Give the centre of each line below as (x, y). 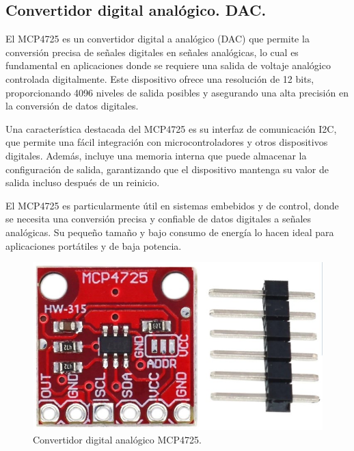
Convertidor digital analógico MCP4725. (117, 439)
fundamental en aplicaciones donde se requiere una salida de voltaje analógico (168, 65)
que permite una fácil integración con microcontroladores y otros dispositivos (167, 142)
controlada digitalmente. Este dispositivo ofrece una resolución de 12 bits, (160, 78)
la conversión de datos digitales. (72, 106)
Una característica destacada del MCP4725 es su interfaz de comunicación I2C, (171, 128)
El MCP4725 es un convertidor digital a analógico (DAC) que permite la (158, 39)
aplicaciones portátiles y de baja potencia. (94, 245)
